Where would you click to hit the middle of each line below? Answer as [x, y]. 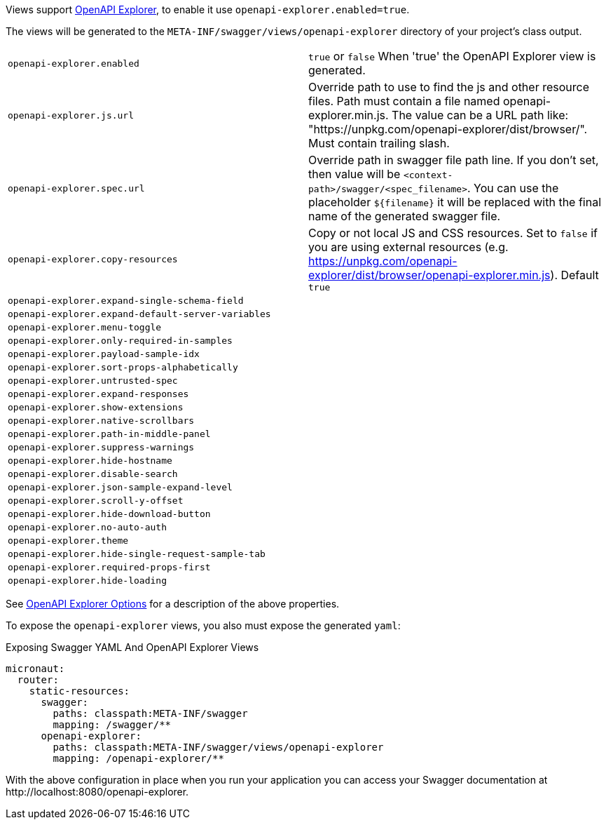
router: [38, 680]
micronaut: [35, 669]
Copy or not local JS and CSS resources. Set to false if [453, 233]
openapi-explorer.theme [68, 541]
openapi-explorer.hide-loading [87, 581]
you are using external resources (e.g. [408, 247]
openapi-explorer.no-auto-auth [87, 527]
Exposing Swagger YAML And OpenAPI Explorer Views [132, 647]
